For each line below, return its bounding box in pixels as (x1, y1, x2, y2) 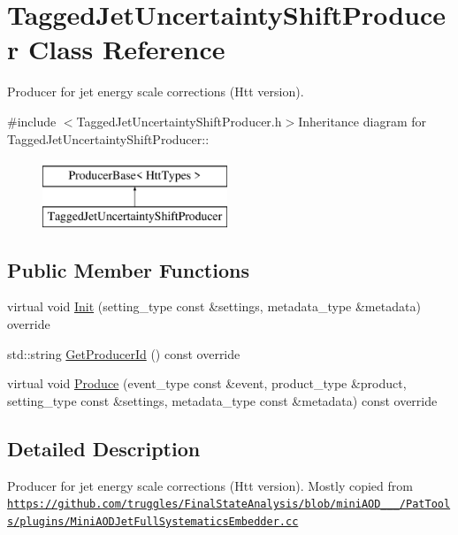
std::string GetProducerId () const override (7, 344, 240, 363)
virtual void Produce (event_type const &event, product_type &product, (7, 374, 407, 393)
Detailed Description (7, 434, 201, 462)
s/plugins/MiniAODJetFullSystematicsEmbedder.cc (7, 515, 299, 528)
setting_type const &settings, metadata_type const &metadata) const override (7, 391, 438, 409)
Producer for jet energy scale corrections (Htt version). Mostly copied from (7, 476, 413, 494)
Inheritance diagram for (298, 111, 426, 130)
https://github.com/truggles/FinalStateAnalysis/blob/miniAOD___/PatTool (7, 498, 451, 511)
